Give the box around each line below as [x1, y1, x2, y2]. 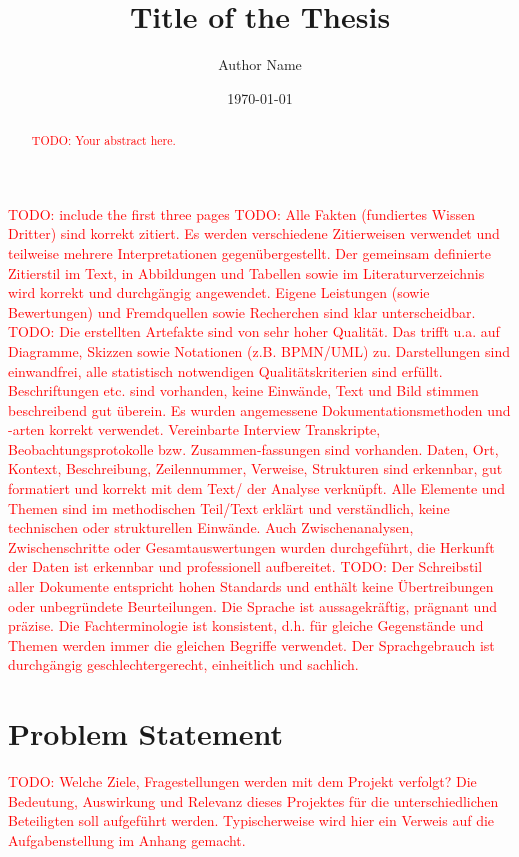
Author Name [218, 54, 302, 75]
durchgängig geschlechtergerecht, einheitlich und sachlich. [8, 654, 359, 675]
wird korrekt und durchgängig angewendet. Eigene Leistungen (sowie [8, 282, 430, 303]
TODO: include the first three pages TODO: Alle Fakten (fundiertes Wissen [8, 203, 475, 224]
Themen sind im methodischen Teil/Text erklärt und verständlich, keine [8, 497, 450, 518]
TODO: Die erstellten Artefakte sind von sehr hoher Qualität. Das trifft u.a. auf [8, 321, 500, 342]
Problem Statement [8, 713, 283, 754]
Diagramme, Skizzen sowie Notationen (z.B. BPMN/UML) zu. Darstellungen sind [8, 340, 510, 361]
